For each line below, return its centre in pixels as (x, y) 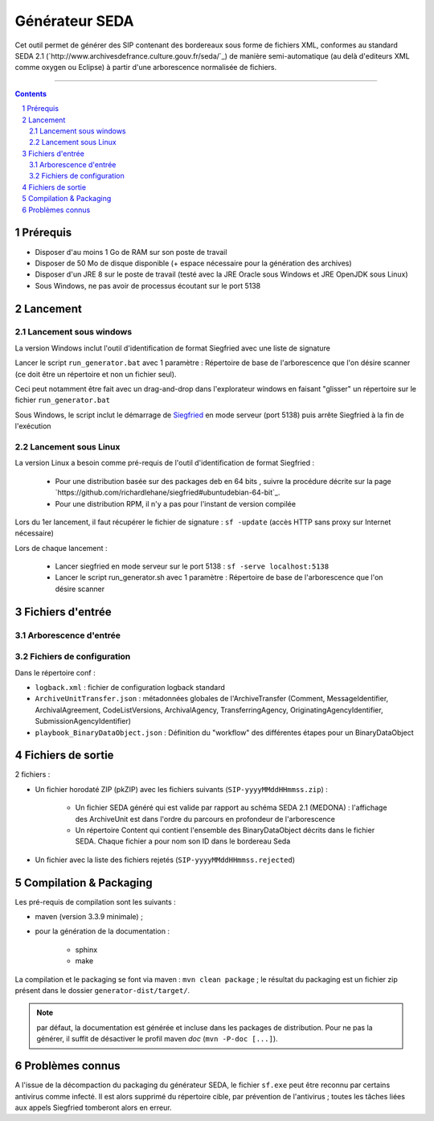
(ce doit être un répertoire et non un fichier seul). (96, 374)
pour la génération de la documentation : (102, 931)
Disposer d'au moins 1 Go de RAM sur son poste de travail (131, 252)
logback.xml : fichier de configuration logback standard (130, 687)
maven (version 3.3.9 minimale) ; (89, 917)
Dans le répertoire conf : (55, 672)
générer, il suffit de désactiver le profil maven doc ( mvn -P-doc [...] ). (157, 1039)
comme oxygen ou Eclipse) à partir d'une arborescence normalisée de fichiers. (146, 68)
